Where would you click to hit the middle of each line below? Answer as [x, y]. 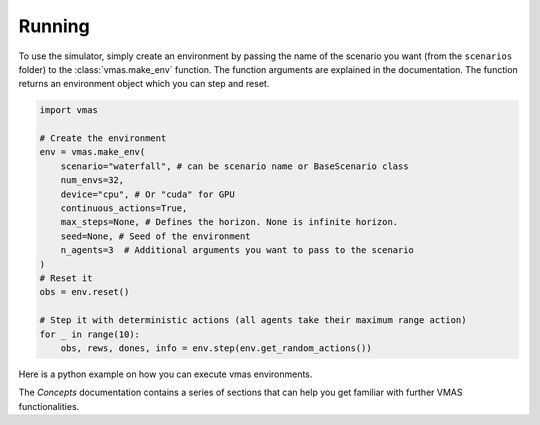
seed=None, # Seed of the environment [155, 236]
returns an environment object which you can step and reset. [144, 84]
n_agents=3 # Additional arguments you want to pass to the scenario [237, 250]
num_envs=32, [92, 180]
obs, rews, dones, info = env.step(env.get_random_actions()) [216, 348]
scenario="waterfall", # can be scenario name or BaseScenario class [234, 166]
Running [54, 26]
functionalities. [49, 406]
